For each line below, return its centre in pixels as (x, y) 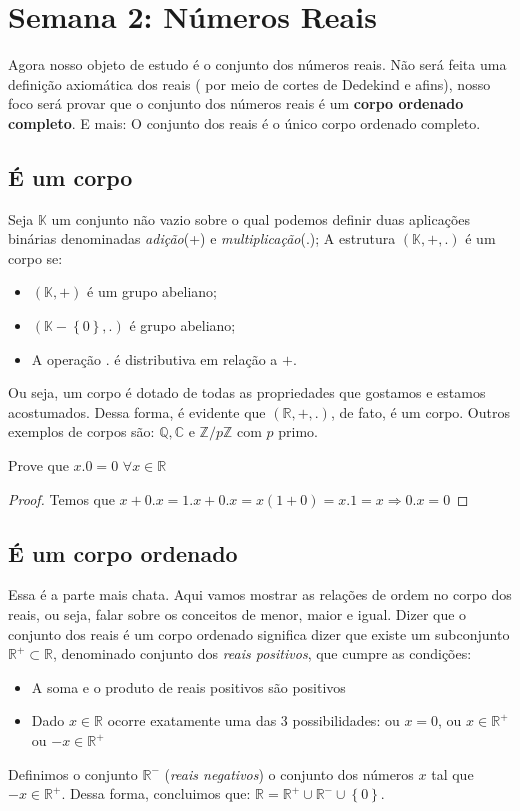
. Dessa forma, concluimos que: (156, 793)
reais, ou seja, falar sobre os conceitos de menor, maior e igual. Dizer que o (237, 614)
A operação (66, 358)
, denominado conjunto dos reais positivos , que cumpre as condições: (262, 653)
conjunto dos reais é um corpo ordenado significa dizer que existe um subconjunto (259, 633)
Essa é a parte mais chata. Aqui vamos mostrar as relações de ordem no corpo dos (260, 594)
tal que (452, 773)
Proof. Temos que (61, 498)
